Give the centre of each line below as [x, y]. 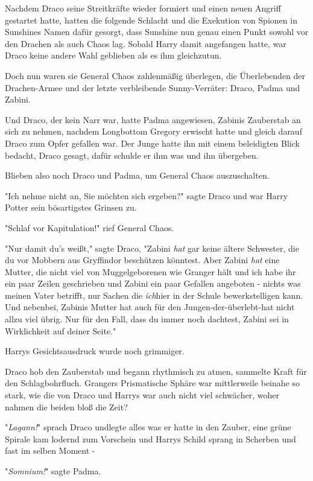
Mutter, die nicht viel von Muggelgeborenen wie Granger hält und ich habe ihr [150, 271]
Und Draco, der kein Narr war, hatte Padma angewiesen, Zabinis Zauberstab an [153, 119]
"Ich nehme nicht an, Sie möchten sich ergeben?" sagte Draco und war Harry [147, 195]
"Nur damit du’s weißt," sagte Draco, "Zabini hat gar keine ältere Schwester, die [152, 248]
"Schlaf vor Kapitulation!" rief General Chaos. [90, 227]
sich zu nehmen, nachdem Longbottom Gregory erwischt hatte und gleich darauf [153, 131]
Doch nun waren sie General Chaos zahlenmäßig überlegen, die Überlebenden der [155, 75]
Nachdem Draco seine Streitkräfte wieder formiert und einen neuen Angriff [143, 8]
